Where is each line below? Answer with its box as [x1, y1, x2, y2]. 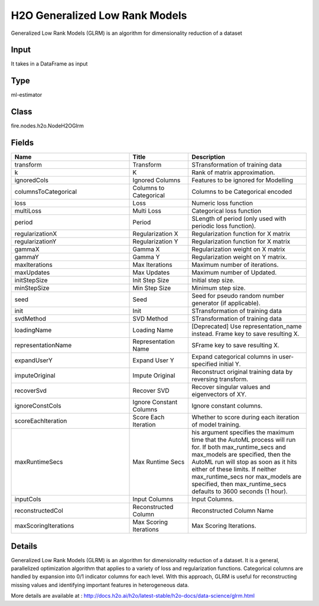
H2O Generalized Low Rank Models [11, 9, 187, 22]
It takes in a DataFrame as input [11, 60, 88, 67]
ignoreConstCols [14, 402, 61, 410]
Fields [11, 138, 34, 148]
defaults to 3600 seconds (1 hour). [191, 487, 288, 496]
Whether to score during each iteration [191, 413, 300, 422]
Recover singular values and [191, 383, 271, 391]
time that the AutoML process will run [191, 436, 296, 444]
